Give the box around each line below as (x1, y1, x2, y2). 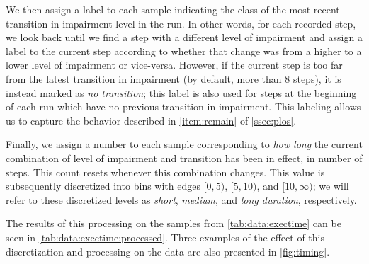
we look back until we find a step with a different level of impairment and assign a (6, 30, 363, 45)
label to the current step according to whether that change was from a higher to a (6, 43, 362, 58)
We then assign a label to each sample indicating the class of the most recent (6, 2, 340, 16)
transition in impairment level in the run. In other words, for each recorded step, (6, 16, 356, 30)
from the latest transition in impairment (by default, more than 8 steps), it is (6, 71, 341, 86)
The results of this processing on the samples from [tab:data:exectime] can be (6, 216, 341, 231)
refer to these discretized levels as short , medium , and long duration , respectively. (6, 192, 357, 207)
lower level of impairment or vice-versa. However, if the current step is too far (6, 57, 343, 72)
